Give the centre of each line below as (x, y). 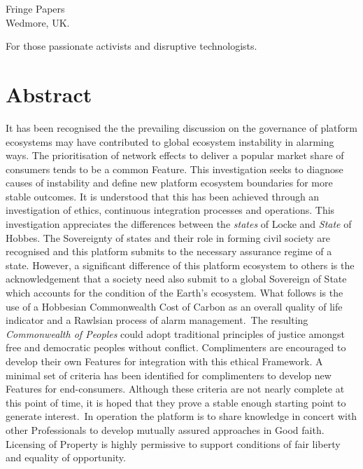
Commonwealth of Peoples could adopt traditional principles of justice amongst (175, 333)
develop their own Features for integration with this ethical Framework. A (164, 361)
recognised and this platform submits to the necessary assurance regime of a (169, 251)
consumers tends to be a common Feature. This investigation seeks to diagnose (175, 169)
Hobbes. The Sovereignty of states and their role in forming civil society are (168, 237)
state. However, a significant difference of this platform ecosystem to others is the (180, 265)
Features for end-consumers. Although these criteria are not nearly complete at (175, 389)
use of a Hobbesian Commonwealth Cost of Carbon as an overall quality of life (174, 306)
